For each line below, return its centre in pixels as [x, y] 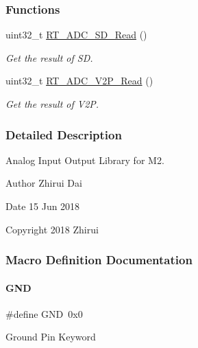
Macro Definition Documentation [99, 260]
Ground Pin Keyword [51, 337]
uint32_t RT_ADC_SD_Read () [76, 35]
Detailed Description [64, 134]
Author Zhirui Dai [44, 183]
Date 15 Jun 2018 [43, 206]
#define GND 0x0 [44, 313]
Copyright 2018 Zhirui [52, 229]
